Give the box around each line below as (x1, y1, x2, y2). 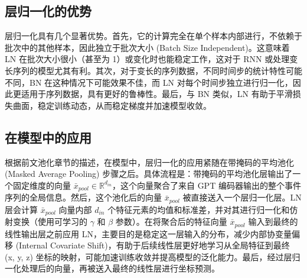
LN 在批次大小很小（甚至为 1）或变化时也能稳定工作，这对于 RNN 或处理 (5, 53, 290, 65)
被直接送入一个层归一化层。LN (182, 191, 302, 203)
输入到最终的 (248, 215, 298, 228)
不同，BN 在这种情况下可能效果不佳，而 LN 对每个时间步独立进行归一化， (5, 76, 293, 88)
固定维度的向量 (12, 179, 71, 191)
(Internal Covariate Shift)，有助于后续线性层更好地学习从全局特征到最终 (15, 239, 290, 251)
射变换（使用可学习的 (5, 215, 87, 228)
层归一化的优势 (5, 2, 92, 20)
